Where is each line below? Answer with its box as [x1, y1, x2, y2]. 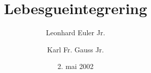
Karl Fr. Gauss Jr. [47, 44, 104, 54]
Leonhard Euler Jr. [46, 27, 105, 38]
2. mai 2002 [57, 61, 94, 71]
